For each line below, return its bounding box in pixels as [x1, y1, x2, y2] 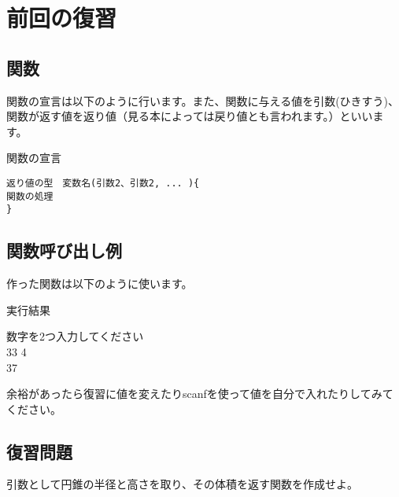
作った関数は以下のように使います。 [6, 275, 193, 292]
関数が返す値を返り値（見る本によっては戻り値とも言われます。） [6, 108, 340, 124]
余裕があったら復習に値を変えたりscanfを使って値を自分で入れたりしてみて [6, 385, 393, 402]
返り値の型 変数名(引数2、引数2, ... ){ [6, 177, 200, 189]
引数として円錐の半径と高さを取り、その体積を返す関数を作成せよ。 [6, 476, 359, 492]
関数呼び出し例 [6, 238, 122, 263]
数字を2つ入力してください [6, 328, 144, 344]
